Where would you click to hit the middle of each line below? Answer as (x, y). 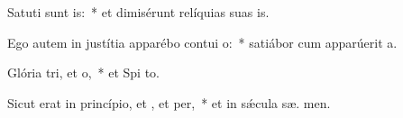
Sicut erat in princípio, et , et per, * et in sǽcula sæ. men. (169, 102)
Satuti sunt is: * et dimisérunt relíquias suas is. (138, 12)
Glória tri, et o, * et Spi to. (83, 73)
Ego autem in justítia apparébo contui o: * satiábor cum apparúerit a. (202, 42)
